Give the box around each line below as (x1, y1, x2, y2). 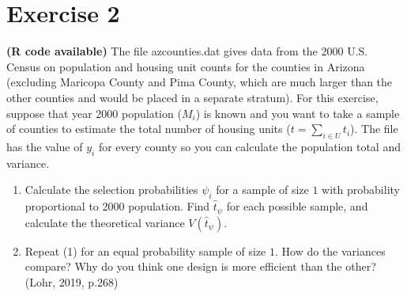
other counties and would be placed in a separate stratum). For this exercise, (6, 89, 379, 105)
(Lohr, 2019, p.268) (24, 273, 119, 290)
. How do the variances (275, 242, 386, 259)
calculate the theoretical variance (24, 214, 185, 230)
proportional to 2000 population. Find (24, 198, 210, 214)
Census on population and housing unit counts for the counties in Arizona (6, 58, 365, 74)
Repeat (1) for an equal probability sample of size (24, 242, 266, 259)
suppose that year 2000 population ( (6, 104, 182, 121)
